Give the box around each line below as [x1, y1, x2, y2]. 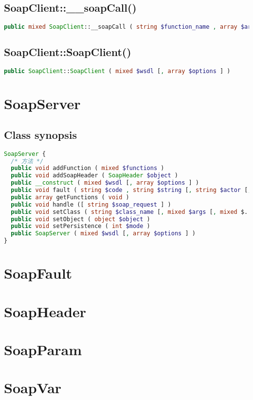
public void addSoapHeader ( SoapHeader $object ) [11, 172, 179, 179]
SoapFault [4, 263, 72, 283]
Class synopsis [4, 127, 77, 142]
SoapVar [4, 378, 62, 398]
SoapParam [4, 340, 82, 360]
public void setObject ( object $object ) [11, 215, 150, 223]
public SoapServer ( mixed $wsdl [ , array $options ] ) [11, 230, 196, 237]
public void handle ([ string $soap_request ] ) [11, 201, 171, 208]
